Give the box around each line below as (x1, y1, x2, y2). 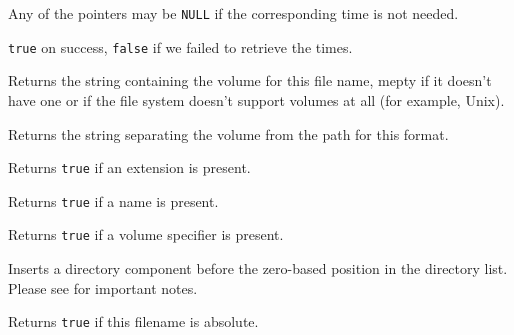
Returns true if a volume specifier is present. (8, 224, 284, 245)
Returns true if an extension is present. (8, 157, 251, 178)
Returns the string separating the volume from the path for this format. (8, 123, 449, 144)
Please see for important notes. (8, 277, 198, 298)
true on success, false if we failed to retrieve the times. (8, 36, 353, 57)
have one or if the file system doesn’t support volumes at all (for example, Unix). (8, 89, 505, 110)
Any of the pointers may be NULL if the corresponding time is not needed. (8, 3, 459, 23)
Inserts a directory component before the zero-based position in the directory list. (8, 258, 508, 279)
